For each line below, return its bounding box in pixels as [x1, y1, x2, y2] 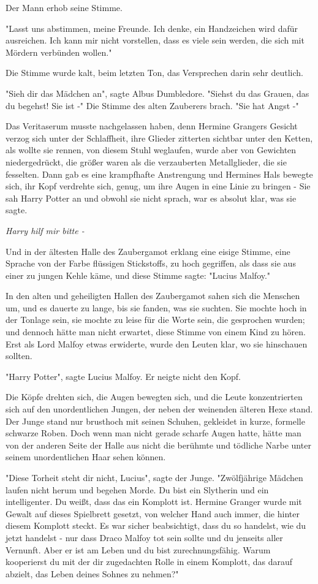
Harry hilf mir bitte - [6, 224, 85, 237]
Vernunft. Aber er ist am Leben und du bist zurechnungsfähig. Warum [6, 543, 271, 556]
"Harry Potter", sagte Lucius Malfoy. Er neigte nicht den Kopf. [6, 370, 241, 382]
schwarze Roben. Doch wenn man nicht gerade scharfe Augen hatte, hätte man [6, 427, 301, 439]
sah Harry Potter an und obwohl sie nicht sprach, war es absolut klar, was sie [6, 191, 297, 204]
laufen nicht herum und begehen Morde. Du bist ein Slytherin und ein [6, 483, 269, 496]
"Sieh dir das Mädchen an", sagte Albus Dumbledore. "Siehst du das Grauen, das [6, 86, 309, 99]
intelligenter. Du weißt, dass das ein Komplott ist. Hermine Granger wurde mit [6, 495, 302, 508]
